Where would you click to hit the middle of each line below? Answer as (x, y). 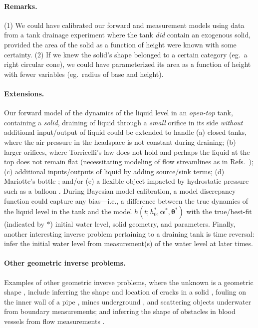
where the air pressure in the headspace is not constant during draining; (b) (120, 142)
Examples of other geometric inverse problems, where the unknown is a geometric (129, 282)
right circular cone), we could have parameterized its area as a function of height (128, 64)
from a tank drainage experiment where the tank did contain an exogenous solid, (128, 35)
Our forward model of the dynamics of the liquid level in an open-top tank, (119, 113)
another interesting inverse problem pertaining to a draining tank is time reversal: (129, 233)
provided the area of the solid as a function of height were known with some (120, 44)
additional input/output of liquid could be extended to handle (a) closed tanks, (125, 132)
